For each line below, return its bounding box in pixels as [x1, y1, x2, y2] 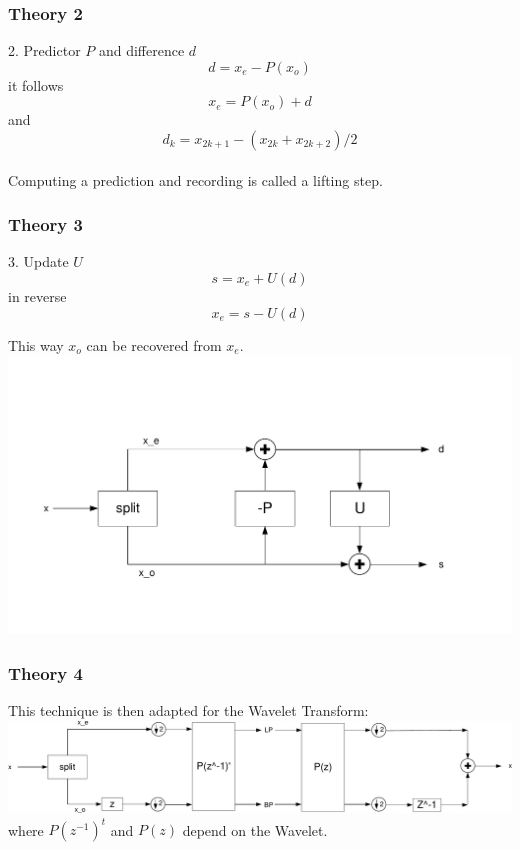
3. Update [8, 251, 69, 272]
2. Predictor [8, 40, 81, 61]
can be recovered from [86, 334, 222, 355]
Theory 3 [8, 212, 83, 237]
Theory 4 [8, 660, 83, 685]
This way [8, 334, 64, 355]
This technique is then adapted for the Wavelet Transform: [8, 700, 369, 721]
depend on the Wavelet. [182, 819, 328, 840]
